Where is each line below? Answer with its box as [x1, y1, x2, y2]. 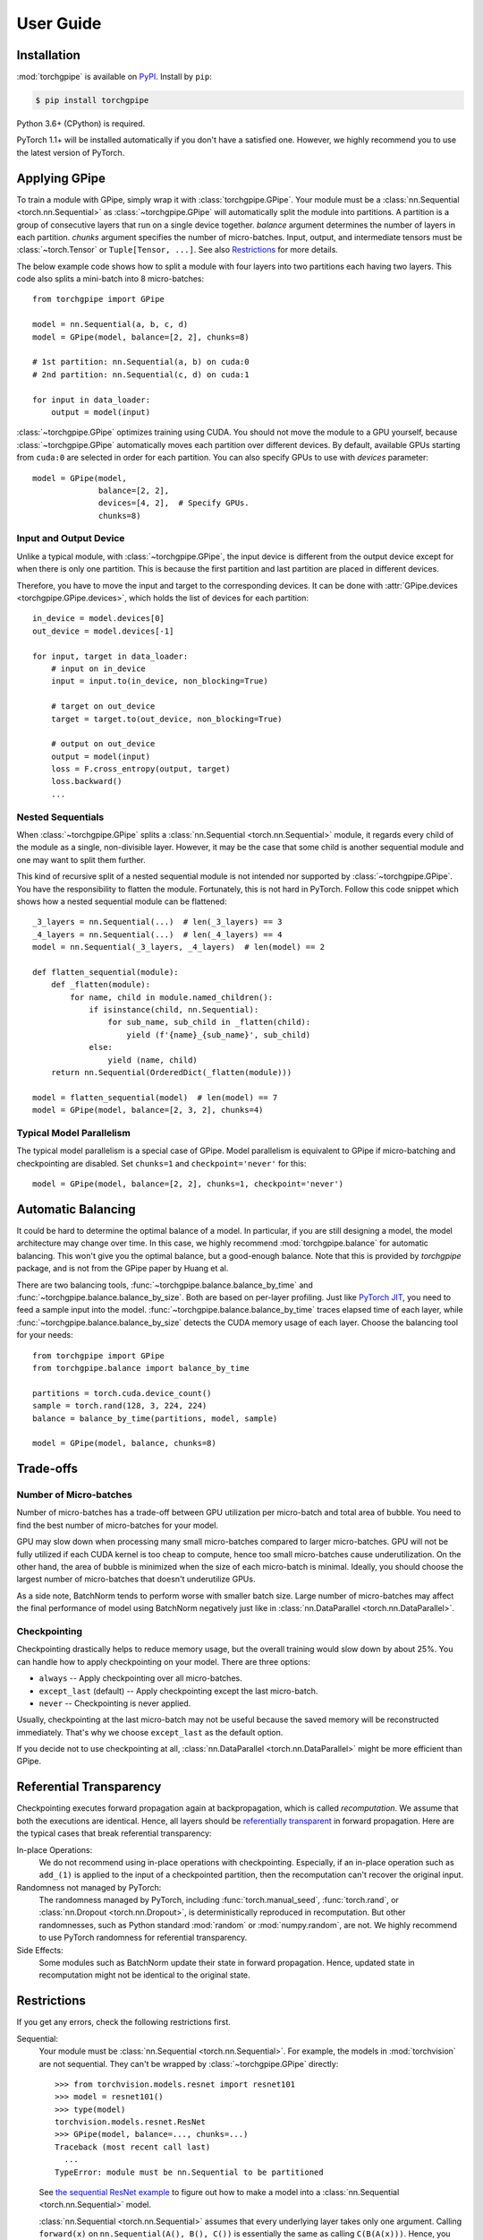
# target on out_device [50, 702, 156, 711]
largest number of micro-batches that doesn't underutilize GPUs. [16, 1573, 256, 1585]
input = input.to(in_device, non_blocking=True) [50, 676, 268, 686]
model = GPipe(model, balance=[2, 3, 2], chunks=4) [32, 1105, 264, 1116]
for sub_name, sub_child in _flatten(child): [107, 1017, 311, 1028]
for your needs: [16, 1330, 73, 1340]
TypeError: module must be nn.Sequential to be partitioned [55, 2167, 324, 2177]
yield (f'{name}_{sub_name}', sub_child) [126, 1030, 311, 1039]
